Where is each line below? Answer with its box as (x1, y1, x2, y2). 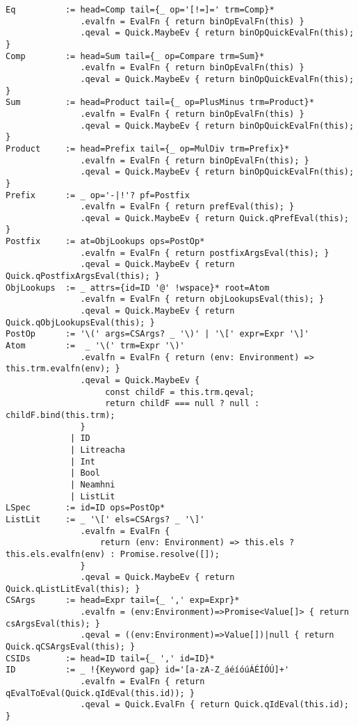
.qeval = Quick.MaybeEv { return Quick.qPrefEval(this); (80, 213, 349, 223)
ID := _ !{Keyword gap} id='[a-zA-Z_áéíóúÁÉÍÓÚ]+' (6, 665, 290, 675)
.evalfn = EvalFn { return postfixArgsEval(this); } (80, 248, 329, 258)
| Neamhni (70, 479, 115, 490)
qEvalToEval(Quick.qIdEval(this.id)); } (6, 688, 195, 698)
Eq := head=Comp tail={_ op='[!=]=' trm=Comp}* (6, 5, 275, 15)
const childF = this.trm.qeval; (105, 387, 254, 397)
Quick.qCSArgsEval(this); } (6, 642, 136, 652)
